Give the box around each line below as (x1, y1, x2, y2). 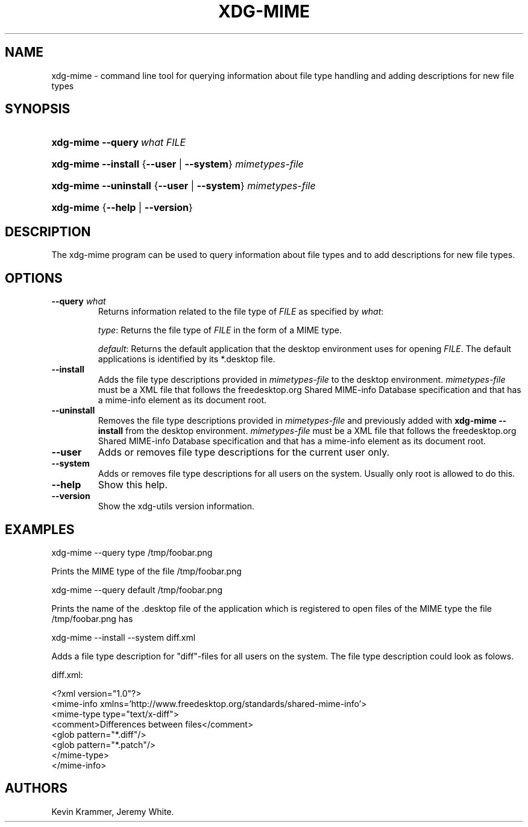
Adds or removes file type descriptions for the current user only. (98, 446, 390, 459)
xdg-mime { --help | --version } (51, 201, 193, 214)
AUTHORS (5, 781, 68, 796)
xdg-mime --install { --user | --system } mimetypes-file (51, 158, 304, 171)
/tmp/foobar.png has (51, 613, 133, 624)
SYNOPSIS (5, 101, 71, 117)
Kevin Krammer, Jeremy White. (51, 806, 174, 817)
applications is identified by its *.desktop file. (98, 354, 275, 365)
